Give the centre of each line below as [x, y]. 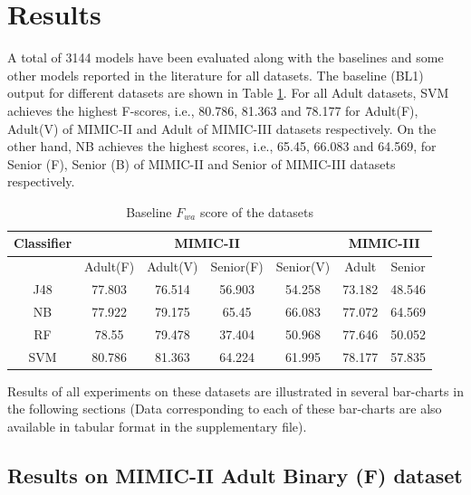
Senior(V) [303, 267]
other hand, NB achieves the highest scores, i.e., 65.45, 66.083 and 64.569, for [222, 146]
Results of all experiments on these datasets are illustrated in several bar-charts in [235, 390]
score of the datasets [256, 211]
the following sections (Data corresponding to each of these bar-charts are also [225, 409]
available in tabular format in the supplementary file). [157, 426]
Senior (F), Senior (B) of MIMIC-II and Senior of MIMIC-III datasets [202, 163]
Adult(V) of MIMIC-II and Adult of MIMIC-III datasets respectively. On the [222, 128]
